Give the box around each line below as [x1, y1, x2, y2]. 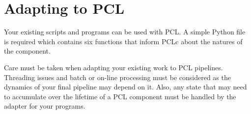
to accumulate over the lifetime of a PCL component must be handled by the [4, 91, 236, 101]
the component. [4, 46, 51, 56]
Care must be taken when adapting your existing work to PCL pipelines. [4, 62, 223, 72]
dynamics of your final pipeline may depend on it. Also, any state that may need [4, 82, 247, 92]
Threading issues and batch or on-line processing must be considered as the [4, 72, 231, 82]
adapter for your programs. [4, 101, 85, 111]
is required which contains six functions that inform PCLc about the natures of [4, 36, 243, 46]
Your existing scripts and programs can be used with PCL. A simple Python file [4, 27, 246, 37]
